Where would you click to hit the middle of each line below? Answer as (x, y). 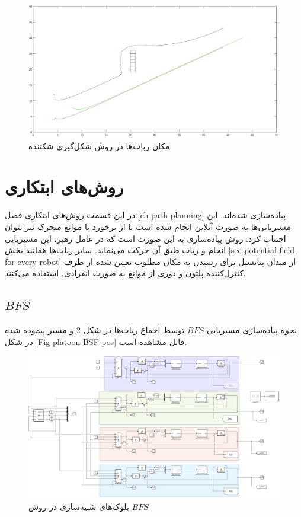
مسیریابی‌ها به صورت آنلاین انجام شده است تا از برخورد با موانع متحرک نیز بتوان (148, 226)
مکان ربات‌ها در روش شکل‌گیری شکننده (99, 146)
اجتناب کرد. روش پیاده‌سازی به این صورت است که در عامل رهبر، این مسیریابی (145, 238)
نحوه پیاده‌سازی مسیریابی (252, 330)
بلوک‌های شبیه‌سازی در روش (79, 507)
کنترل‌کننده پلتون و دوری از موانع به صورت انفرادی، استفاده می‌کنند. (125, 273)
